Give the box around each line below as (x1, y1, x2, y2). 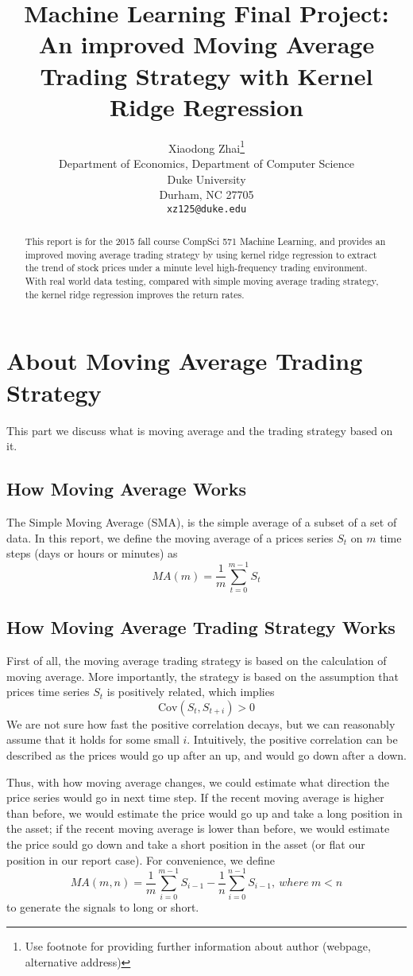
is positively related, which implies (106, 683, 275, 700)
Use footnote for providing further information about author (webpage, (25, 937, 371, 954)
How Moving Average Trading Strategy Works (6, 615, 396, 640)
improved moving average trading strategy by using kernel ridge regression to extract (25, 247, 377, 261)
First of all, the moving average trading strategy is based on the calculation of (6, 652, 387, 669)
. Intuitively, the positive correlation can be (187, 731, 398, 748)
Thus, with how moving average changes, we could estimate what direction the (6, 773, 390, 790)
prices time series (6, 683, 90, 700)
